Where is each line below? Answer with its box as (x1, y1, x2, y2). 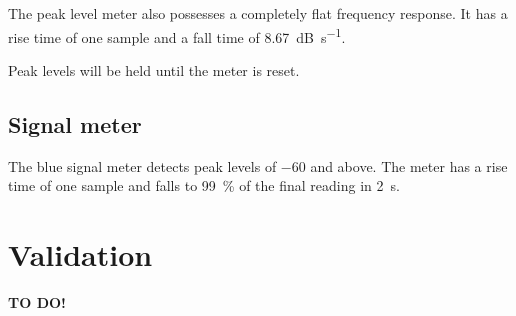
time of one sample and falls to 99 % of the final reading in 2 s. (8, 175, 400, 196)
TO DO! (8, 291, 67, 312)
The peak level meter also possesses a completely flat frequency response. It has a (8, 3, 508, 23)
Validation (8, 234, 153, 275)
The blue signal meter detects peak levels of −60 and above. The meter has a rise (8, 155, 508, 176)
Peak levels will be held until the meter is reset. (8, 59, 300, 80)
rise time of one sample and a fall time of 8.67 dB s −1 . (8, 23, 346, 47)
